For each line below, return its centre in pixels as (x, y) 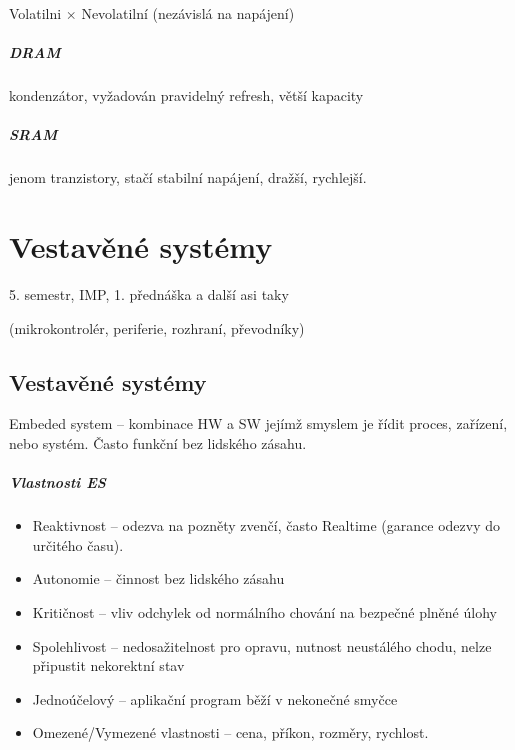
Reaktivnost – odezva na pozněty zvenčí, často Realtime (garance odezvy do (266, 525)
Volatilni (35, 13)
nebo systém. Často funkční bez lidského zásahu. (158, 443)
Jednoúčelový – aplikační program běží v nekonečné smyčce (215, 698)
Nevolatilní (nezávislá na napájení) (188, 13)
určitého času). (78, 544)
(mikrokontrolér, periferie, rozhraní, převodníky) (157, 327)
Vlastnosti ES (57, 482)
